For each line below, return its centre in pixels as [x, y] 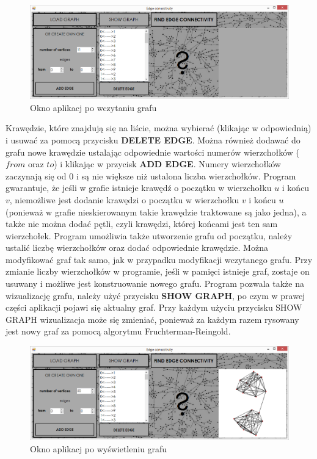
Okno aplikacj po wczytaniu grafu [93, 107]
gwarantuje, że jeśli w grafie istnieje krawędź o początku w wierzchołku [139, 188]
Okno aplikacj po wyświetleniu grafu [99, 448]
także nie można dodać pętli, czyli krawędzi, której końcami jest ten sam [142, 224]
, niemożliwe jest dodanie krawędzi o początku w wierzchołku [124, 199]
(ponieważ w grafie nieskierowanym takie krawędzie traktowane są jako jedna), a [156, 211]
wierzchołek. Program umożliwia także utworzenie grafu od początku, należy [149, 235]
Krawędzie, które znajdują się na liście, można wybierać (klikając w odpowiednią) [158, 128]
